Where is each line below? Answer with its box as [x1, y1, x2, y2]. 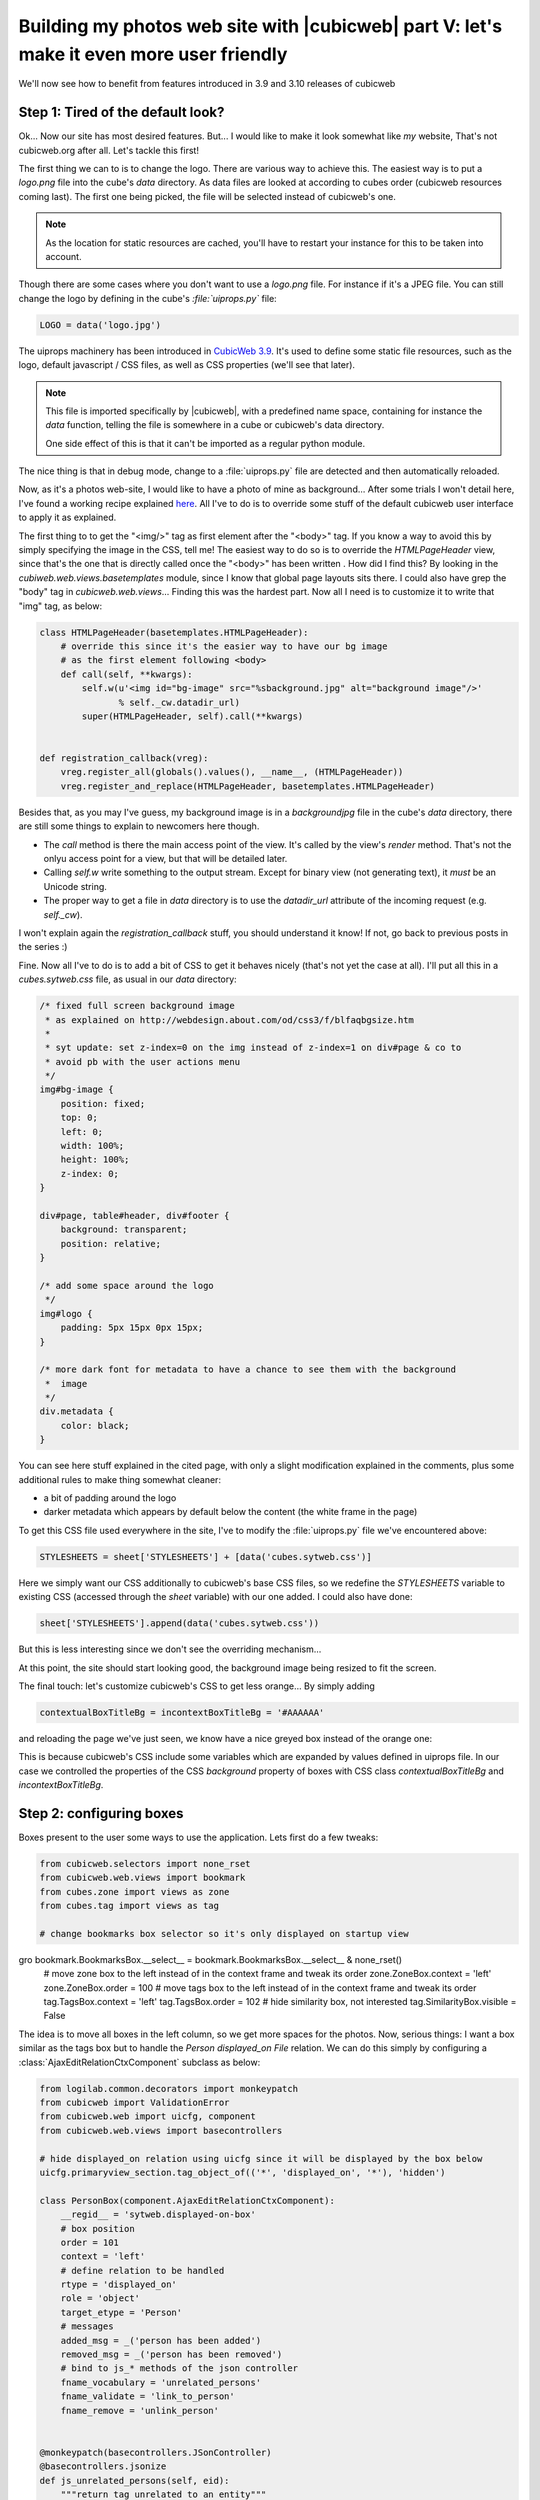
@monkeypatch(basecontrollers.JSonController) [39, 2446, 272, 2458]
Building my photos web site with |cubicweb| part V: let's [18, 15, 503, 37]
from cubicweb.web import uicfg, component [39, 2111, 257, 2122]
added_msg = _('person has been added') [60, 2335, 262, 2346]
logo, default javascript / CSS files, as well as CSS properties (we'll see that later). [18, 359, 355, 371]
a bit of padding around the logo [43, 1492, 177, 1504]
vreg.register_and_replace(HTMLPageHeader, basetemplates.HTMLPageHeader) [60, 780, 435, 792]
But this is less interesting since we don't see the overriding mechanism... [18, 1643, 322, 1655]
